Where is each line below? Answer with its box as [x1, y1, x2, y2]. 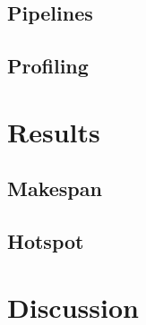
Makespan [7, 175, 102, 202]
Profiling [7, 52, 89, 80]
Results [7, 113, 100, 150]
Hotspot [7, 227, 84, 255]
